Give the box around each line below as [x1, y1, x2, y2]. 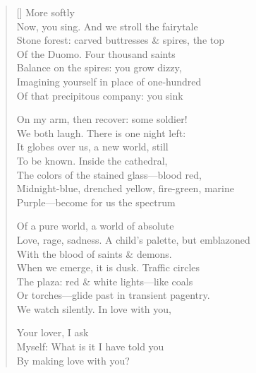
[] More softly [16, 5, 75, 19]
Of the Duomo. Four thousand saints [16, 46, 176, 61]
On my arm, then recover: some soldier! [16, 112, 188, 126]
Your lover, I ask [16, 325, 89, 340]
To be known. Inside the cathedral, [16, 153, 168, 167]
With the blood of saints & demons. [16, 246, 172, 261]
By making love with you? [16, 353, 130, 367]
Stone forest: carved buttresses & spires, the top [16, 32, 225, 47]
